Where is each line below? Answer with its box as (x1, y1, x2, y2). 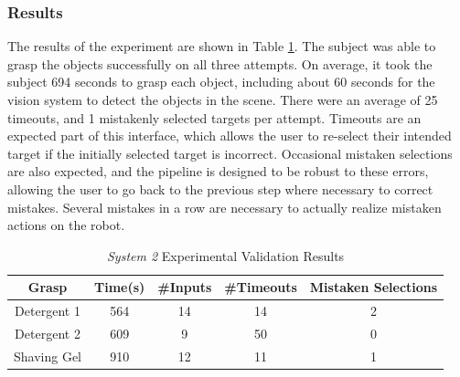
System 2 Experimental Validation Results (107, 246, 345, 265)
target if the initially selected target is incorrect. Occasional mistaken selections (7, 143, 453, 162)
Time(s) (94, 278, 145, 297)
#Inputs (157, 278, 212, 297)
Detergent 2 (15, 324, 80, 343)
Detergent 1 (15, 301, 80, 320)
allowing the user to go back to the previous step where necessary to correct (7, 179, 433, 198)
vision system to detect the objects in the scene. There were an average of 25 (7, 90, 438, 109)
